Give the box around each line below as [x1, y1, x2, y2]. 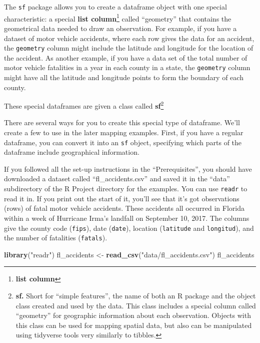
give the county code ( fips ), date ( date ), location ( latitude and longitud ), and [4, 222, 254, 233]
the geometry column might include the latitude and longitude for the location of [4, 43, 253, 53]
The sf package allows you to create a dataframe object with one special [4, 2, 227, 12]
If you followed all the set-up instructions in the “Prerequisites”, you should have [4, 163, 252, 174]
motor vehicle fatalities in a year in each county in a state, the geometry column [4, 62, 250, 73]
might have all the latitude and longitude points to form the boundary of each [4, 72, 243, 82]
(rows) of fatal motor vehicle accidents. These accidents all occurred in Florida [4, 203, 244, 213]
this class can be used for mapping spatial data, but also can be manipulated [15, 319, 252, 330]
